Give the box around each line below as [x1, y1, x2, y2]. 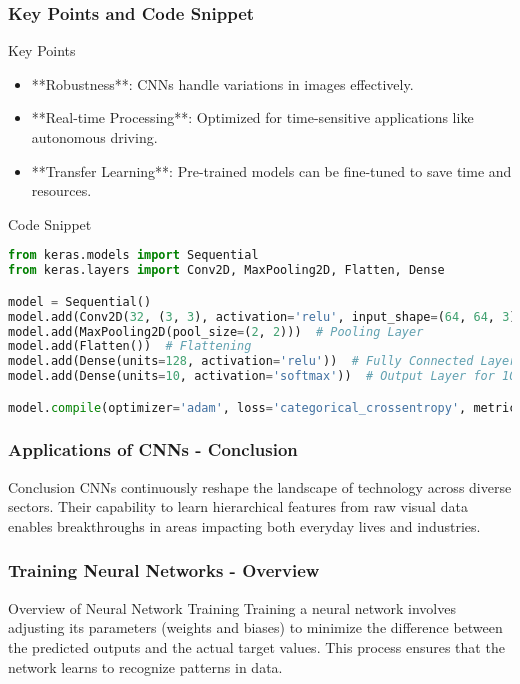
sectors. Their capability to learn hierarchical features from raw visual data [8, 496, 468, 517]
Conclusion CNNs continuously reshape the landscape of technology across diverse [8, 476, 512, 497]
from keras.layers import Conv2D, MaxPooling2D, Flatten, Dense [8, 263, 445, 278]
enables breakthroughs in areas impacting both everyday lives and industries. [8, 515, 481, 536]
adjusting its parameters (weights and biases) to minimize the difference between [8, 617, 503, 638]
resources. [31, 180, 92, 201]
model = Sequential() [8, 294, 152, 309]
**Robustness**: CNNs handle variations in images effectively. [31, 73, 414, 94]
